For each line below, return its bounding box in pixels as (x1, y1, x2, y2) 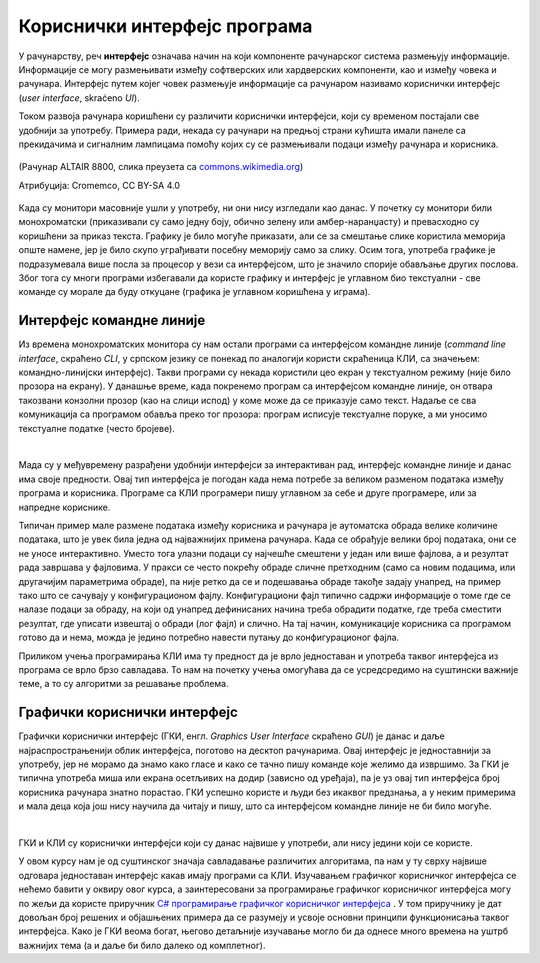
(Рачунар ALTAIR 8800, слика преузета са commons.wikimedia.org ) (18, 161, 304, 173)
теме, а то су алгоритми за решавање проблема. (18, 678, 229, 690)
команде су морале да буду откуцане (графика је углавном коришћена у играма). (18, 286, 371, 298)
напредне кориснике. (18, 501, 111, 513)
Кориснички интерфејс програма (18, 15, 313, 37)
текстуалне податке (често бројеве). (18, 422, 175, 434)
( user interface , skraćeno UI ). (18, 91, 140, 104)
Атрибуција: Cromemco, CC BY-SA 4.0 (18, 179, 180, 191)
